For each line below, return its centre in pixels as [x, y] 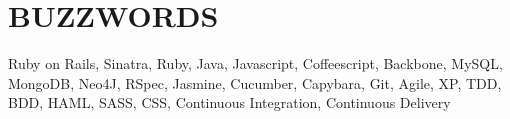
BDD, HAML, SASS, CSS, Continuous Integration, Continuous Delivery [229, 102]
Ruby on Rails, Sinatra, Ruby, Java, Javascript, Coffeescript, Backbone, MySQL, [255, 63]
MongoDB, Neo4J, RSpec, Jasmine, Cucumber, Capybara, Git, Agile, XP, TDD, [255, 82]
